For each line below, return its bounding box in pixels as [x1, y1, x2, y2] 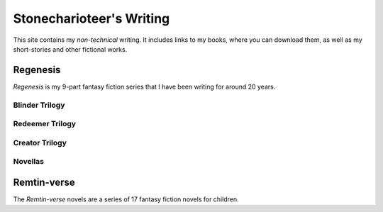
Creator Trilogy [13, 138, 67, 147]
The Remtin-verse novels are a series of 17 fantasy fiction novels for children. [13, 195, 239, 203]
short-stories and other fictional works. [13, 45, 128, 53]
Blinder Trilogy [13, 100, 65, 110]
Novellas [13, 157, 44, 167]
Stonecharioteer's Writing [13, 11, 170, 26]
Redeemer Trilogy [13, 119, 77, 129]
